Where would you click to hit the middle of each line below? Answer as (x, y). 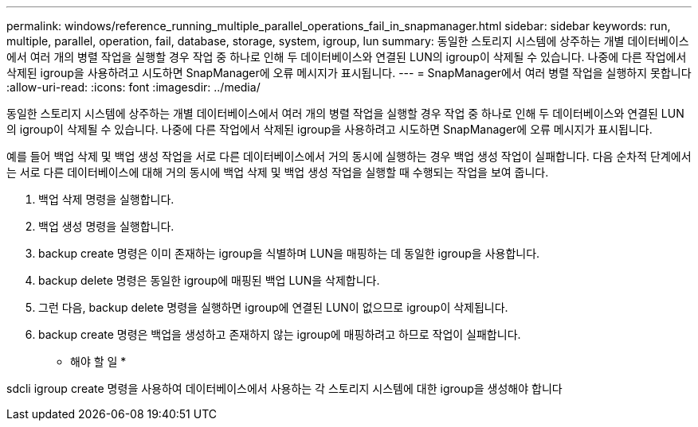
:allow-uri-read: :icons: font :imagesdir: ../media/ (133, 87)
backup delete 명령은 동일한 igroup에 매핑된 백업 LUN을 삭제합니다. (209, 280)
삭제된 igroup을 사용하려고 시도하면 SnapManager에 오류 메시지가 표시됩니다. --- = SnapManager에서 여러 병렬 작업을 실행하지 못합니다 (349, 73)
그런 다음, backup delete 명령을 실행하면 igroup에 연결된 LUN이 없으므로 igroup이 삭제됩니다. (273, 307)
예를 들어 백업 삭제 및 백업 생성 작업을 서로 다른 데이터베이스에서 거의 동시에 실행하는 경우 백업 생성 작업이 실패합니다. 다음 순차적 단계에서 (349, 156)
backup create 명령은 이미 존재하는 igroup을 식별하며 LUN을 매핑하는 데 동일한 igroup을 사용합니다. (289, 253)
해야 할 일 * (98, 361)
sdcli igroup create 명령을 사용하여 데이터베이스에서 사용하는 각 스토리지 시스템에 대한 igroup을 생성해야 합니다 (284, 388)
